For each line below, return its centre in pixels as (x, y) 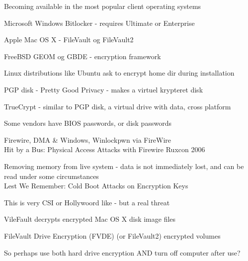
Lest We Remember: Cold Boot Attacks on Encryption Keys (96, 186)
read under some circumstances (51, 176)
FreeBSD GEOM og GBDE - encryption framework (83, 56)
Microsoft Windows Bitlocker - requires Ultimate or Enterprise (99, 23)
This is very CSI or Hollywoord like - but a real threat (87, 202)
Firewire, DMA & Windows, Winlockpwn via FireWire (88, 139)
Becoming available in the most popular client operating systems (103, 6)
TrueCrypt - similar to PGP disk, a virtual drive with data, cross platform (118, 106)
